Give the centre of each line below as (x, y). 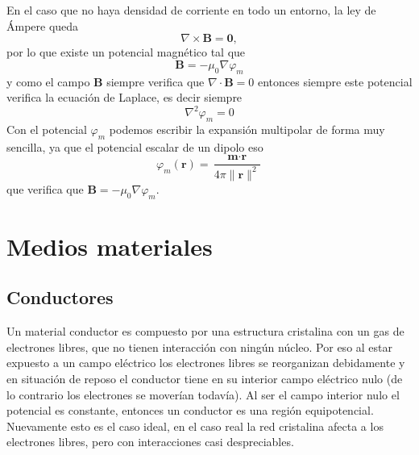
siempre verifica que (156, 81)
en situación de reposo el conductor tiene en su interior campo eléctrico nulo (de (205, 379)
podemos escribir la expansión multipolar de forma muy (247, 129)
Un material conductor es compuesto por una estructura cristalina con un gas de (205, 331)
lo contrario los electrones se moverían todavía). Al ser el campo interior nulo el (203, 394)
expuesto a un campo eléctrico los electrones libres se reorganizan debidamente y (206, 363)
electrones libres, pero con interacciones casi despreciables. (150, 442)
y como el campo (48, 81)
